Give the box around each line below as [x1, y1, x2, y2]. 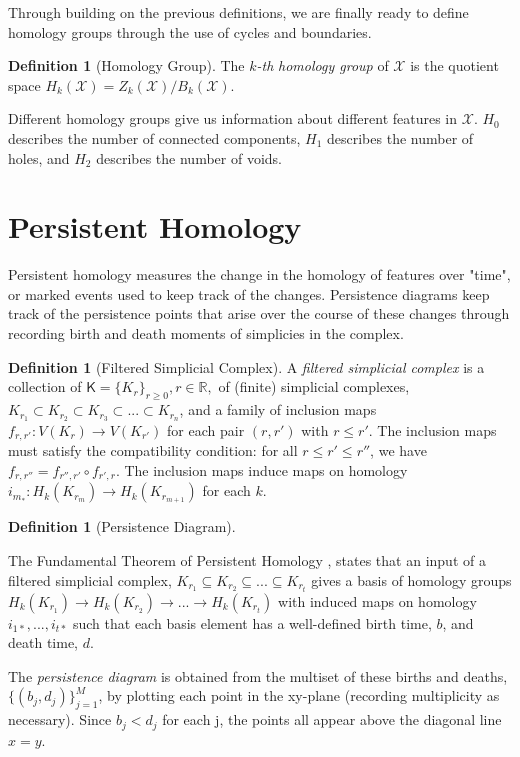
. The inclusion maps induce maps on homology [115, 459, 408, 480]
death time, [8, 632, 78, 653]
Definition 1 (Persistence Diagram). [8, 516, 236, 537]
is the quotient [410, 55, 499, 76]
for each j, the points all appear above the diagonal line [162, 709, 502, 730]
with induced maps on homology [278, 590, 477, 611]
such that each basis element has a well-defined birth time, [72, 612, 432, 633]
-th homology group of [256, 55, 389, 76]
